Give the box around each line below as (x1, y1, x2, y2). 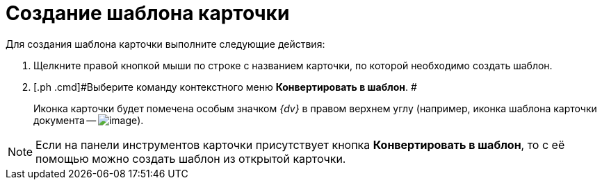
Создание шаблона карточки (6, 1, 290, 25)
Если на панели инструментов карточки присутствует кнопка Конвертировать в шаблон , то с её (35, 137, 565, 152)
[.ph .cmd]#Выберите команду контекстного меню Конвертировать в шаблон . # (33, 80, 417, 93)
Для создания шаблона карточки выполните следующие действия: (6, 37, 325, 50)
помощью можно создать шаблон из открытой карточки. (35, 151, 346, 166)
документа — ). (33, 114, 144, 126)
